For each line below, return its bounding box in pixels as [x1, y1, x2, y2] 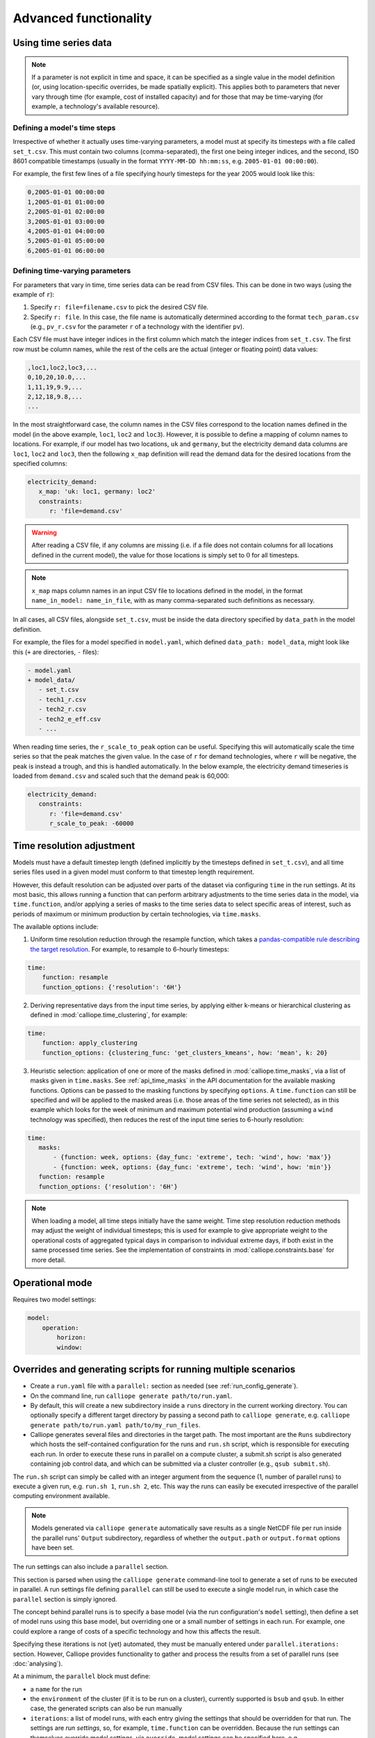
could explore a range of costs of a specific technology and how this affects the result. [12, 1627, 261, 1635]
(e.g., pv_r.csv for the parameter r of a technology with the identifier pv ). [30, 323, 244, 331]
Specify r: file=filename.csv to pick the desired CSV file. [30, 303, 209, 311]
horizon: [56, 1333, 87, 1342]
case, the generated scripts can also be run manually [30, 1704, 183, 1713]
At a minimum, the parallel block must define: [12, 1672, 151, 1680]
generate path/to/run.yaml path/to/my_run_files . [30, 1420, 201, 1429]
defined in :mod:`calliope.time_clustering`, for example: [30, 1011, 187, 1018]
